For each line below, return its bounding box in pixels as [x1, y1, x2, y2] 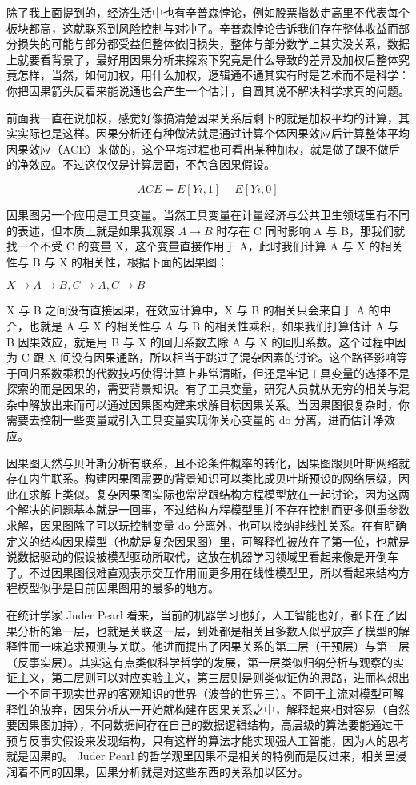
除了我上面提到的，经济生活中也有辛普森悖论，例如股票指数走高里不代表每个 [6, 4, 410, 20]
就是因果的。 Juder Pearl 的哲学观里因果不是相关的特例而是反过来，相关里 [6, 747, 396, 764]
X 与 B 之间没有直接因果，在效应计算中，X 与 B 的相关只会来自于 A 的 [6, 302, 380, 318]
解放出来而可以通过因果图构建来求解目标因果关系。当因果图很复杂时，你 [28, 395, 410, 412]
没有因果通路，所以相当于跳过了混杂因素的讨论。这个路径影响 [71, 349, 397, 366]
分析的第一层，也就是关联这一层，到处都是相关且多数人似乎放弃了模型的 [17, 622, 398, 639]
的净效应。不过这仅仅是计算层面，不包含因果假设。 [6, 156, 275, 173]
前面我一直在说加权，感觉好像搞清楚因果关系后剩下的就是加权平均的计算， [6, 109, 398, 126]
